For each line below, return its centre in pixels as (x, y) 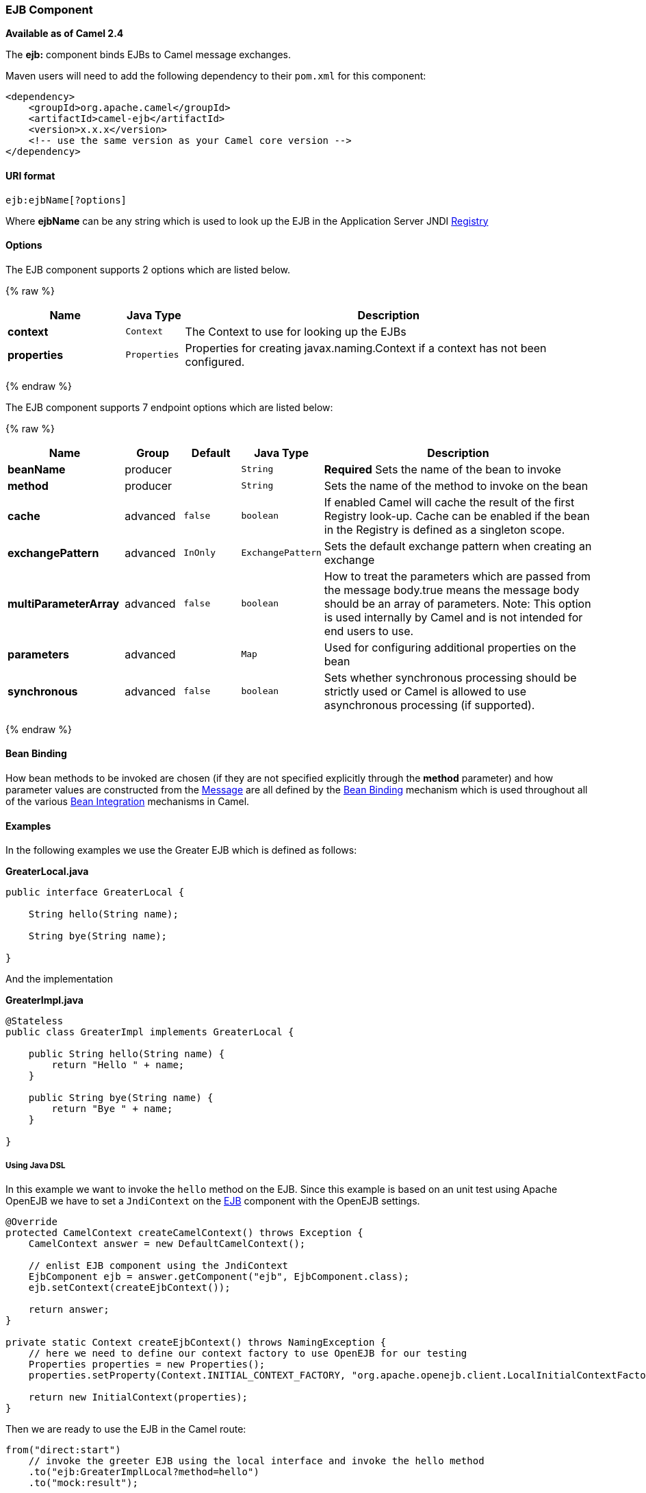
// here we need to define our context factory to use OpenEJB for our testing (248, 1354)
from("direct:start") (63, 1450)
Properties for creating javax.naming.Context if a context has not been (366, 348)
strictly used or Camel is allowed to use (425, 691)
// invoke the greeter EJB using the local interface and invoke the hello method (256, 1461)
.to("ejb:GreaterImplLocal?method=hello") (144, 1472)
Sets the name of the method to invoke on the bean (456, 485)
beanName (37, 469)
